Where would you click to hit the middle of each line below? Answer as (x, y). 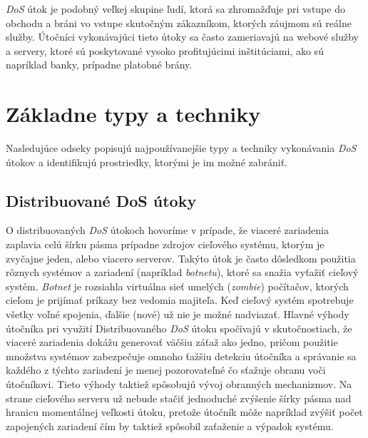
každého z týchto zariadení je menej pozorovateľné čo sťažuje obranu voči (166, 370)
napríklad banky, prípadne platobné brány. (99, 65)
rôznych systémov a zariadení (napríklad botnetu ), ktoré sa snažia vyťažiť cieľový (182, 272)
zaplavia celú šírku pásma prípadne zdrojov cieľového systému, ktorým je (165, 244)
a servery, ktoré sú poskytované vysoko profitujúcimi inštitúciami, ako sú (165, 50)
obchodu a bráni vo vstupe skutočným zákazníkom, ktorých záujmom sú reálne (179, 22)
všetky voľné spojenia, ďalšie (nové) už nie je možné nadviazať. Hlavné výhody (178, 314)
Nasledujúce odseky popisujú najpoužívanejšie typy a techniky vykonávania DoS (181, 148)
